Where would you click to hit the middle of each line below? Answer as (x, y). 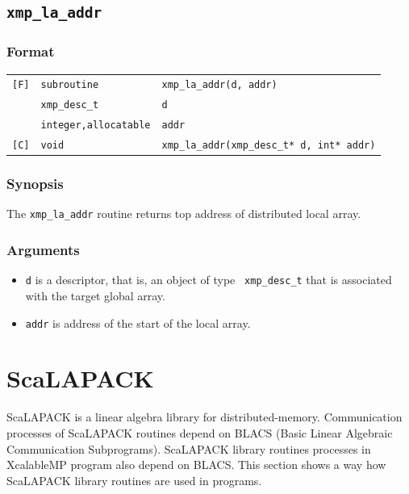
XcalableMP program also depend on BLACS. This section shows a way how (196, 465)
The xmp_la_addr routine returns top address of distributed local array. (184, 214)
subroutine (70, 85)
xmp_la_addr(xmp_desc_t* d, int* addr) (269, 146)
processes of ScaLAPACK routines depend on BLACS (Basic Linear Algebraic (200, 432)
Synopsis (35, 184)
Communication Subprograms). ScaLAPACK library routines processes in (189, 448)
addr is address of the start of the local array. (138, 322)
